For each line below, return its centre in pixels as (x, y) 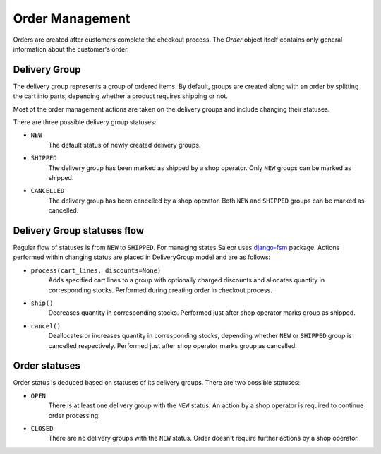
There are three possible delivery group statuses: (85, 122)
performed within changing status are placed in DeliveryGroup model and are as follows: (142, 257)
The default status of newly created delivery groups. (125, 145)
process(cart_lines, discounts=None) (96, 270)
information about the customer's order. (71, 49)
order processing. (74, 415)
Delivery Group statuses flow (79, 231)
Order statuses (47, 366)
